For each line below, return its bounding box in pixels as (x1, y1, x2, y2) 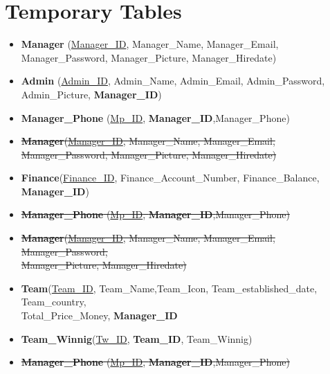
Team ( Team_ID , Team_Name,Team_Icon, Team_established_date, (21, 280, 318, 295)
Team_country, (21, 294, 86, 309)
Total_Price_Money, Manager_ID (21, 308, 178, 323)
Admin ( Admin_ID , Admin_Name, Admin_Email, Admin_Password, (21, 73, 325, 88)
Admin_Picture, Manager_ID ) (21, 87, 162, 101)
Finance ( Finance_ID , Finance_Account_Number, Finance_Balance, (21, 170, 320, 185)
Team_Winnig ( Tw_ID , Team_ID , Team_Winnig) (21, 331, 253, 346)
